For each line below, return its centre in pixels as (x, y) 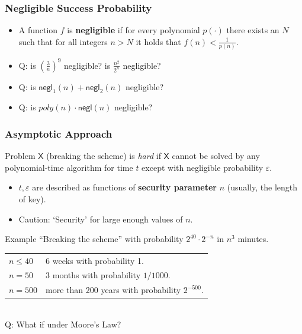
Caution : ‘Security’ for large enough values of (101, 219)
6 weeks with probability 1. (95, 260)
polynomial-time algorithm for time (69, 167)
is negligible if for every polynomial (134, 30)
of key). (32, 199)
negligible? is (87, 65)
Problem (20, 156)
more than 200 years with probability (113, 290)
